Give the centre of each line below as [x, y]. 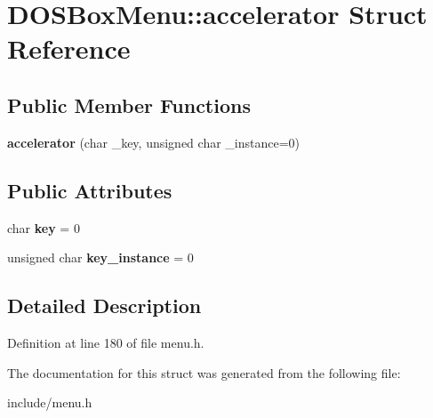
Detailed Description [104, 305]
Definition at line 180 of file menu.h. [106, 342]
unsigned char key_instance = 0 [100, 257]
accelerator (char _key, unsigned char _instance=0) [154, 142]
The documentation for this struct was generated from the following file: [204, 372]
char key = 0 [44, 227]
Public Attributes [90, 190]
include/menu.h [50, 402]
